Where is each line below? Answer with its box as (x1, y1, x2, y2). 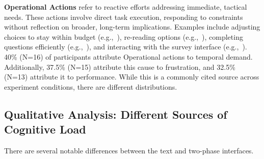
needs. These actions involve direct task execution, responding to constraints (4, 11, 243, 22)
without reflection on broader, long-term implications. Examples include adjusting (4, 21, 260, 32)
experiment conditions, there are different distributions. (4, 81, 177, 92)
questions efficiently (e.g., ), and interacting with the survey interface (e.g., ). (4, 41, 247, 52)
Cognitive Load (4, 121, 86, 137)
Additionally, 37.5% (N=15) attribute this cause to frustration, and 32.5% (4, 61, 235, 72)
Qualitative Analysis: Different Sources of (4, 106, 227, 122)
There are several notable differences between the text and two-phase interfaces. (4, 145, 254, 155)
